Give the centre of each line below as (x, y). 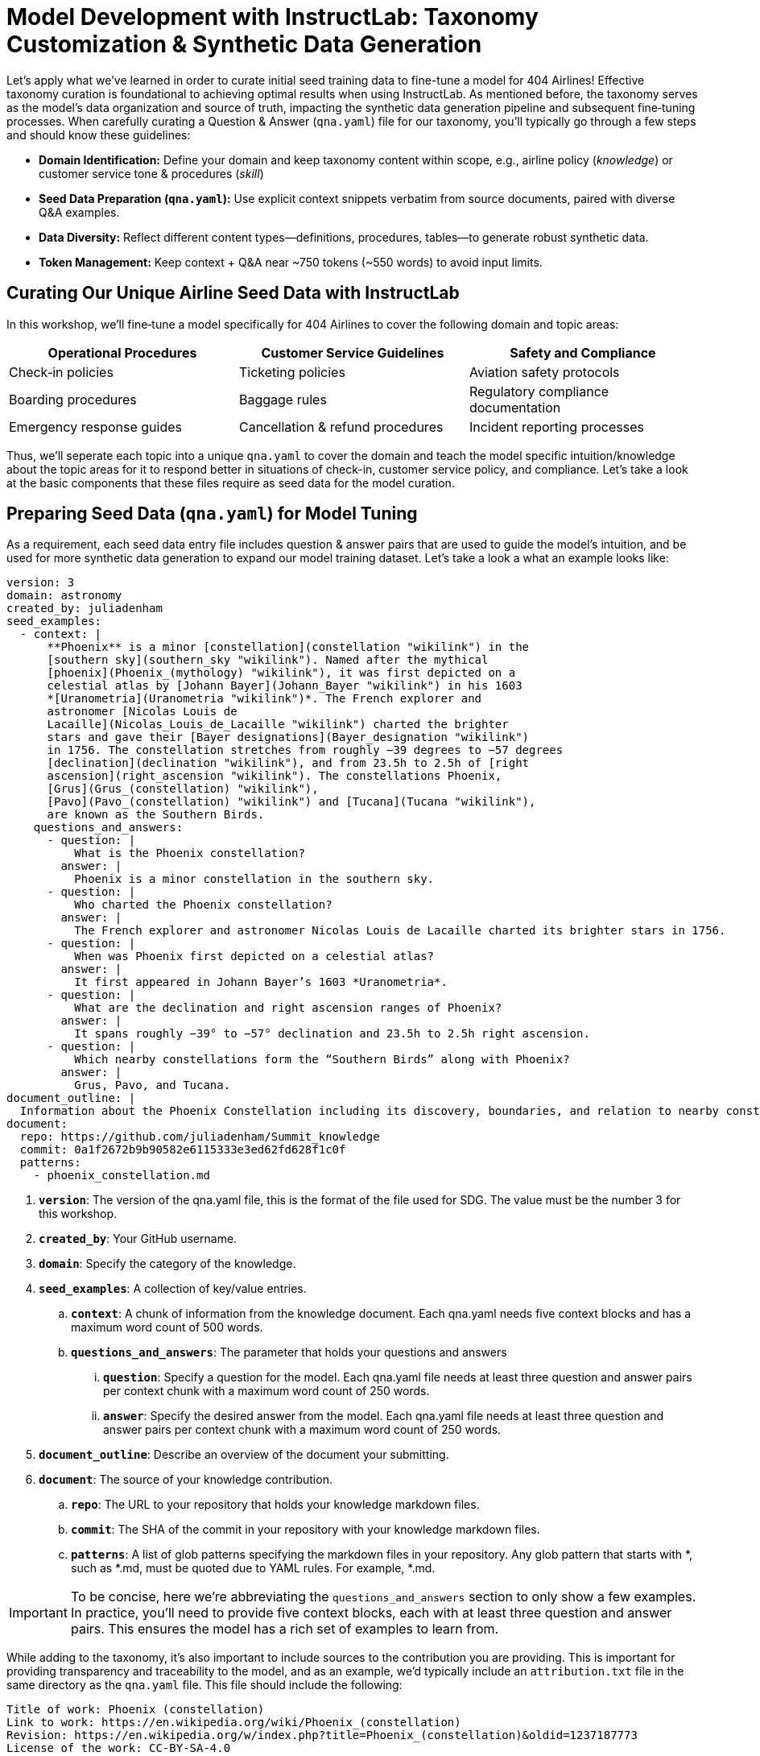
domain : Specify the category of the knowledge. (167, 1264)
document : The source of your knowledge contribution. (186, 1480)
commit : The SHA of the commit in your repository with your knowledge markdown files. (306, 1530)
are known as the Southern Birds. (156, 815)
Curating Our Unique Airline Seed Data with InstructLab (233, 293)
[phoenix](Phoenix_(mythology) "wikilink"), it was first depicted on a (281, 673)
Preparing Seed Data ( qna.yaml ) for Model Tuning (212, 514)
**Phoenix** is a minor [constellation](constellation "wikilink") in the (288, 647)
